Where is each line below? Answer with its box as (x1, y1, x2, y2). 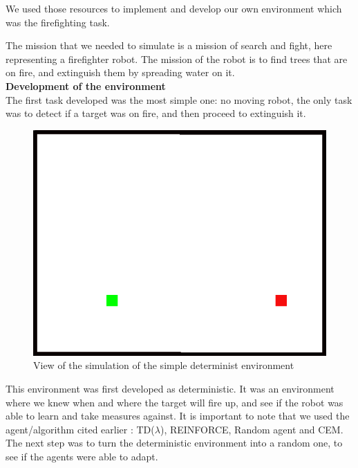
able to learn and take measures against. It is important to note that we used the (6, 408, 350, 423)
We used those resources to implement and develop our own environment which (6, 1, 342, 15)
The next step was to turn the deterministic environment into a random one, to (6, 435, 343, 450)
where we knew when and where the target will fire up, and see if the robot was (6, 395, 343, 409)
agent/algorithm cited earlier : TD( (6, 422, 155, 436)
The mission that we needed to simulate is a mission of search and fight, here (6, 38, 332, 53)
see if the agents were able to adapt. (6, 449, 158, 464)
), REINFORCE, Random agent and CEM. (160, 422, 343, 436)
